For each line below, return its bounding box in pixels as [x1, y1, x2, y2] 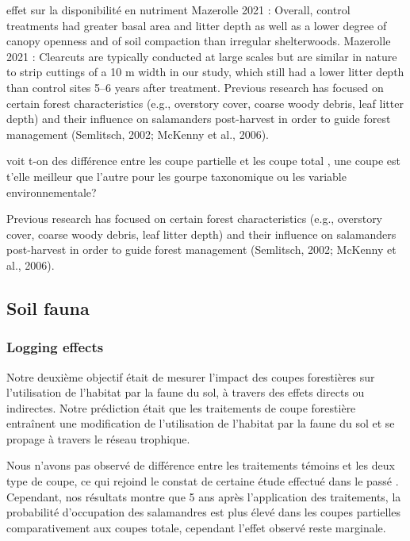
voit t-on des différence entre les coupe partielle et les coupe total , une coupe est [6, 152, 400, 169]
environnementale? [6, 183, 97, 200]
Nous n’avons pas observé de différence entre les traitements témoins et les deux [6, 457, 395, 474]
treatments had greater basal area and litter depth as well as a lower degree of [6, 17, 387, 33]
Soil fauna [6, 295, 90, 320]
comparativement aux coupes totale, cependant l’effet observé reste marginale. [6, 519, 386, 535]
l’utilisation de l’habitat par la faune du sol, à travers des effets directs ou [6, 384, 365, 401]
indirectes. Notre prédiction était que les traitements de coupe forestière [6, 399, 356, 416]
